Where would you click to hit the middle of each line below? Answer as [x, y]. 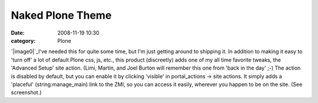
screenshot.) [26, 92]
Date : [18, 33]
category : [23, 40]
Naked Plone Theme [61, 15]
